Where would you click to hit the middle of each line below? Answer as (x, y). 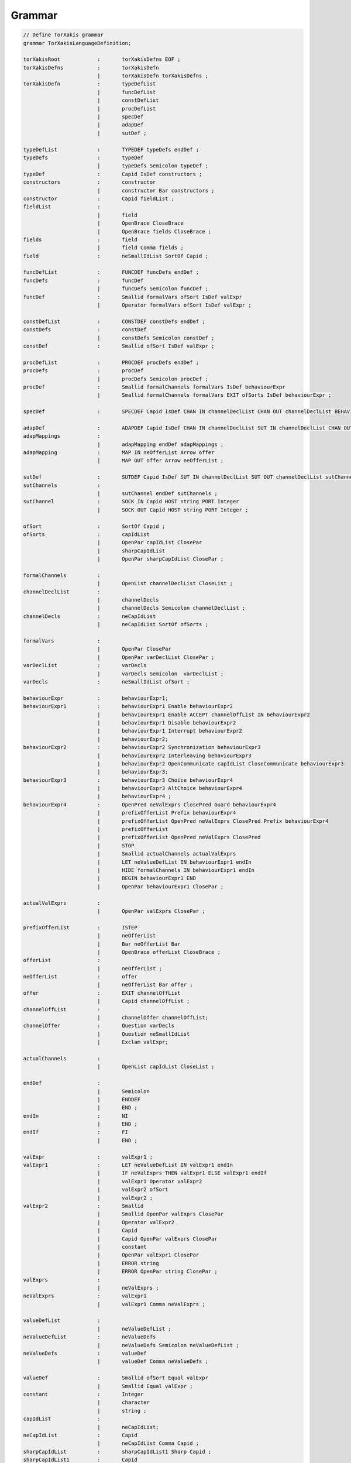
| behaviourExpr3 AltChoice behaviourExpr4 (170, 788)
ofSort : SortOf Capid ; (94, 526)
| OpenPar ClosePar (134, 649)
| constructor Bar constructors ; (156, 190)
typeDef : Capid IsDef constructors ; (113, 174)
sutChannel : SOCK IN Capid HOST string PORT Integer (131, 502)
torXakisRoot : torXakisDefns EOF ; (102, 59)
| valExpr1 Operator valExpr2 (149, 1181)
